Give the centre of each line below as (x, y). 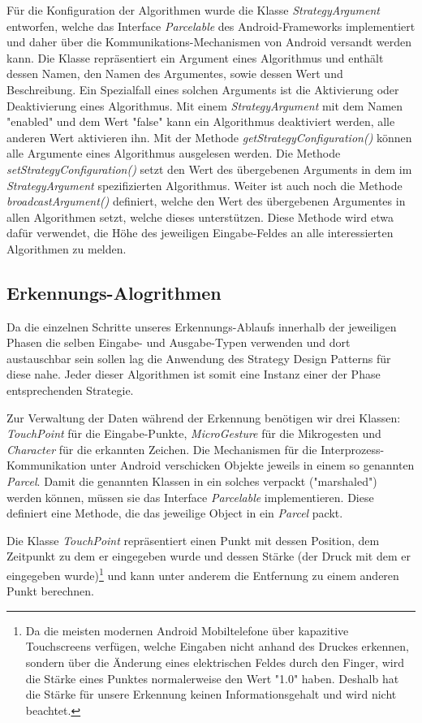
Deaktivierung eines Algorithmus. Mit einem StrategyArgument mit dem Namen (205, 105)
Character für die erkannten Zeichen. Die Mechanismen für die (162, 449)
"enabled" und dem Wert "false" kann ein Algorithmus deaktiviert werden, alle (201, 121)
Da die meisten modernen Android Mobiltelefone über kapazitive (187, 630)
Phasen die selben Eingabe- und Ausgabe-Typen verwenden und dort (179, 342)
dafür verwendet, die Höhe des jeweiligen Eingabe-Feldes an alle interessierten (200, 233)
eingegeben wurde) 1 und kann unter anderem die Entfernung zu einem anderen (203, 574)
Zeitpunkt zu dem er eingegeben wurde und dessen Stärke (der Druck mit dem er (209, 556)
